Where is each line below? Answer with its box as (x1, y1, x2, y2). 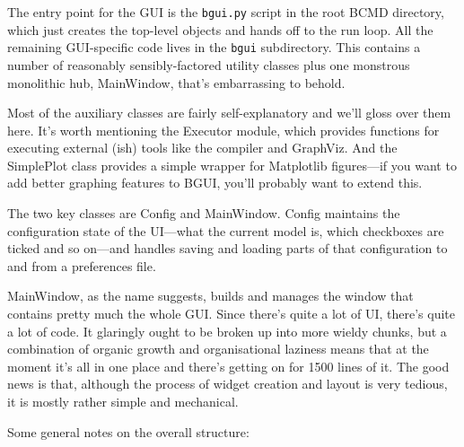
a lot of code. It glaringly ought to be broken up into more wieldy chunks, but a (7, 321, 447, 340)
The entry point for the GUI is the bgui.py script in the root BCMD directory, (7, 3, 444, 21)
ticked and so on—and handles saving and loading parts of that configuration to (7, 239, 448, 258)
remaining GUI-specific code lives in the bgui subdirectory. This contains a (7, 38, 421, 57)
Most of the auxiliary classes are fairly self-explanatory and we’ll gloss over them (7, 103, 451, 122)
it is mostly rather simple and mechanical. (7, 392, 239, 410)
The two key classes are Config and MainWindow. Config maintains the (7, 204, 400, 223)
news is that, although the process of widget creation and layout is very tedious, (7, 374, 448, 393)
